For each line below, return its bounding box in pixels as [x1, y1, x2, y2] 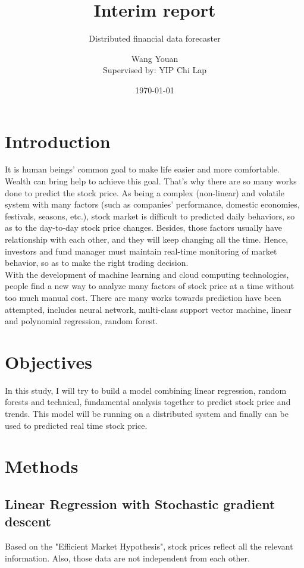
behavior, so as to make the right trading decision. [5, 256, 189, 269]
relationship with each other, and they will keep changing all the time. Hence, [5, 233, 289, 245]
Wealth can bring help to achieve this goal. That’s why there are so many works [5, 175, 297, 187]
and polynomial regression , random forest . [5, 315, 158, 327]
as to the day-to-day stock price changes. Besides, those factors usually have [5, 221, 282, 234]
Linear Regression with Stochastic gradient [5, 495, 275, 513]
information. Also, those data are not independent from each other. [5, 551, 250, 564]
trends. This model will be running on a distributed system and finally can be [5, 407, 289, 420]
